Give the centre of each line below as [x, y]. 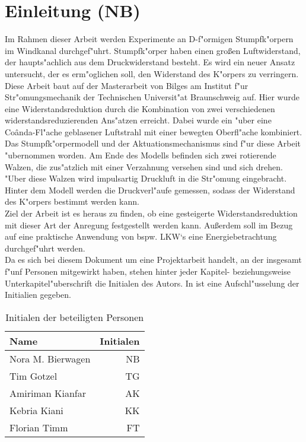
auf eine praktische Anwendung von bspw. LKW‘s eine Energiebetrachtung [141, 236]
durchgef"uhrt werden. [45, 248]
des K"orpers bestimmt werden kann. [72, 201]
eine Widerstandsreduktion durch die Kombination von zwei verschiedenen [140, 108]
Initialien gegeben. [38, 295]
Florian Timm [39, 427]
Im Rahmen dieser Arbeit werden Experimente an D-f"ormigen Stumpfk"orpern [149, 39]
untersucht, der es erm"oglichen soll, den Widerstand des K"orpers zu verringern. [152, 73]
